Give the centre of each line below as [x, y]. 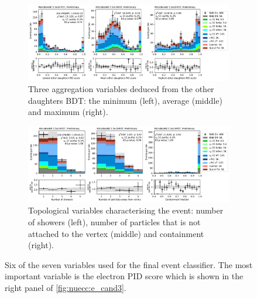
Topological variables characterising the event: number [126, 210]
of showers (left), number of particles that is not [114, 221]
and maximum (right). [68, 112]
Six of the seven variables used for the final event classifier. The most [129, 264]
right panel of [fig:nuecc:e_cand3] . [66, 287]
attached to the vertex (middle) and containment [116, 233]
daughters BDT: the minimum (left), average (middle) [125, 100]
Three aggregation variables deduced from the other [121, 89]
